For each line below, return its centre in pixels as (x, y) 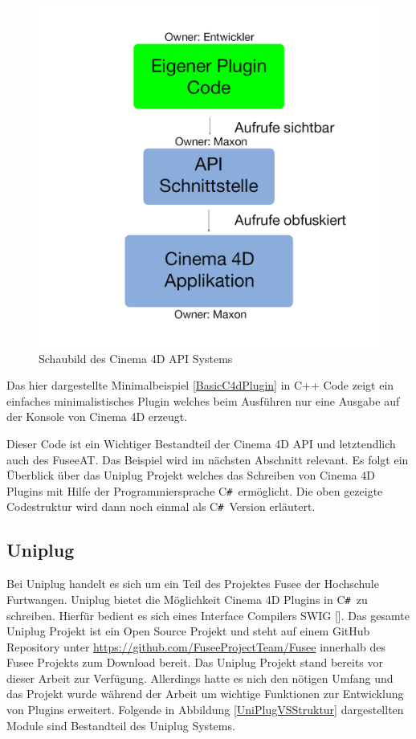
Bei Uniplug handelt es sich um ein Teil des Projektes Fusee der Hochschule (193, 584)
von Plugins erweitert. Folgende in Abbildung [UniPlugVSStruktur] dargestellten (205, 710)
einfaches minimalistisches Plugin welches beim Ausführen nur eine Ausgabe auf (203, 400)
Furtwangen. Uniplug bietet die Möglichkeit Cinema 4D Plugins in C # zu (187, 599)
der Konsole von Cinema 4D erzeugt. (97, 416)
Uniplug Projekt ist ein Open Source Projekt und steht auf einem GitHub (188, 631)
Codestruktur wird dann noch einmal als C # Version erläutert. (161, 506)
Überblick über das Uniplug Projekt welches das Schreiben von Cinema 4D (191, 475)
